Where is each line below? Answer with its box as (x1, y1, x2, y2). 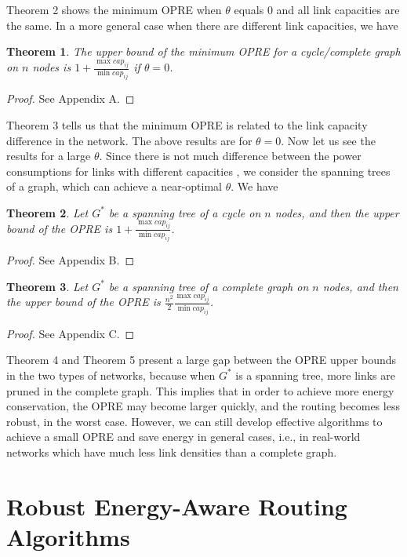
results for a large (6, 147, 91, 164)
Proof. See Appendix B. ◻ (6, 252, 135, 268)
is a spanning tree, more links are (235, 366, 395, 383)
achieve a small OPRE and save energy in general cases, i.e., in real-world (6, 428, 361, 445)
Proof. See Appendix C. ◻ (6, 325, 135, 341)
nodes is (32, 59, 71, 75)
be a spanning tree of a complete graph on (108, 278, 309, 294)
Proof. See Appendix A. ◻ (6, 90, 135, 107)
